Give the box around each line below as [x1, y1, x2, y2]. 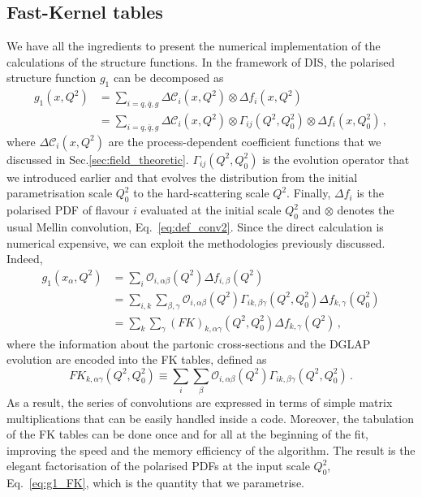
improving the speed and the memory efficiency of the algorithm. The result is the [6, 441, 416, 458]
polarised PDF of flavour [6, 201, 130, 218]
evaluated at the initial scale [140, 201, 282, 218]
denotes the [337, 201, 394, 218]
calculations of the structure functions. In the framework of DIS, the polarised [6, 53, 395, 70]
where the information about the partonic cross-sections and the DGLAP [6, 335, 371, 352]
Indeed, [6, 250, 43, 267]
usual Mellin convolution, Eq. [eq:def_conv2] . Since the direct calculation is [6, 218, 384, 236]
